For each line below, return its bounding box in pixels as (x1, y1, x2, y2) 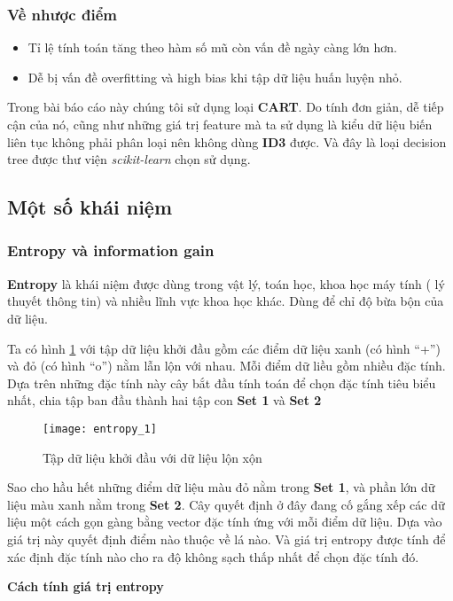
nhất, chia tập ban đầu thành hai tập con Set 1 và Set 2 (7, 391, 322, 410)
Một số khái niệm (7, 193, 173, 221)
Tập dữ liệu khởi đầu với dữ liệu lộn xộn (43, 448, 262, 466)
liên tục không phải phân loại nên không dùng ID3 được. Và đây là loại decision (7, 132, 447, 151)
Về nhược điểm (7, 3, 117, 25)
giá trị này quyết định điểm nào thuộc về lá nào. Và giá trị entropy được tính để (7, 529, 446, 548)
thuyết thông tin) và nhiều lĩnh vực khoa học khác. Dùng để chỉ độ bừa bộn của (7, 292, 444, 310)
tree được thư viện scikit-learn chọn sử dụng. (7, 150, 251, 168)
